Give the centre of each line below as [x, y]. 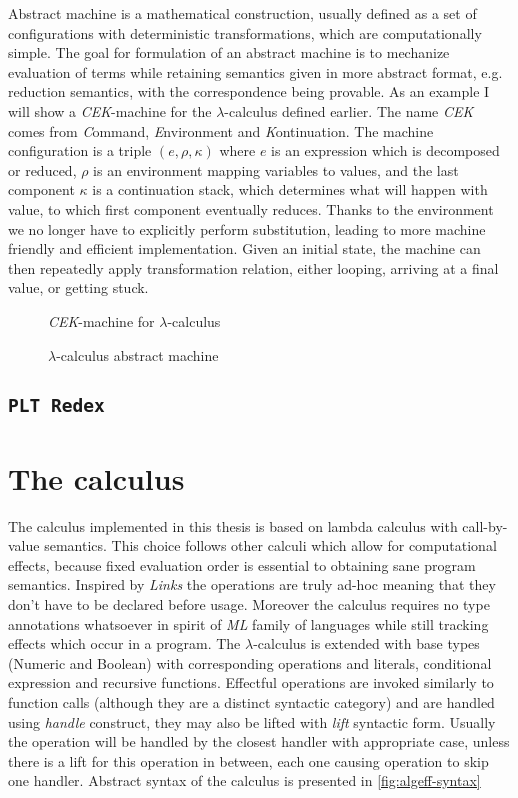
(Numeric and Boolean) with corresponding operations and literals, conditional [250, 662]
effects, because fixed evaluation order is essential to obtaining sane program [242, 564]
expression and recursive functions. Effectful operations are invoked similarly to [251, 682]
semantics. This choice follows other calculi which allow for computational [270, 545]
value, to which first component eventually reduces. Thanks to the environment [251, 208]
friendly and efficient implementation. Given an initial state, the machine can [244, 248]
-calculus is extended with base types [366, 643]
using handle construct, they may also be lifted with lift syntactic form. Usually [252, 721]
